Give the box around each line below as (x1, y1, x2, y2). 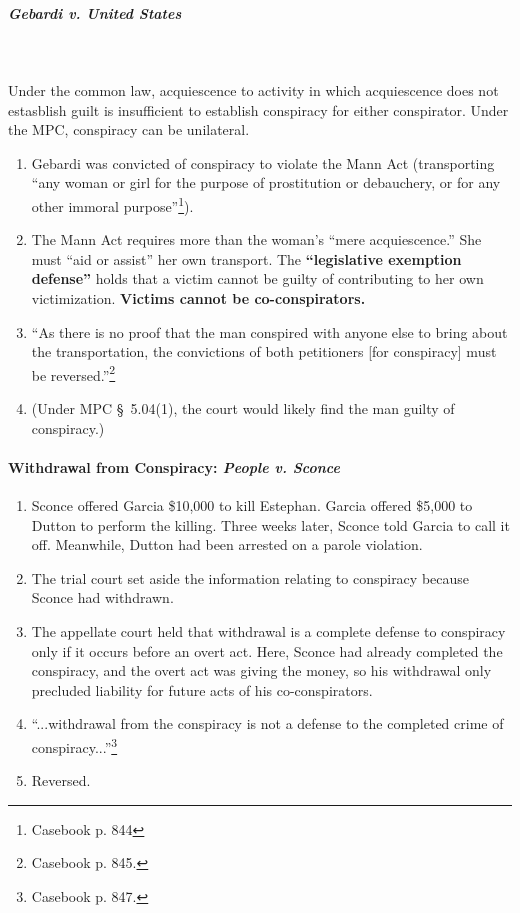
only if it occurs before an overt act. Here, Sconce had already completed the (31, 640, 503, 661)
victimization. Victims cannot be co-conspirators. (31, 287, 366, 308)
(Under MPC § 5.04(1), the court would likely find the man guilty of (31, 398, 455, 419)
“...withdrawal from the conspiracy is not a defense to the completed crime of (31, 713, 504, 734)
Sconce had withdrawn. (31, 587, 174, 608)
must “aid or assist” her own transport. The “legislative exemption (31, 248, 462, 269)
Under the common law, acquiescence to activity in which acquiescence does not (8, 79, 499, 100)
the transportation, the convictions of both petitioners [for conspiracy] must (31, 341, 497, 362)
